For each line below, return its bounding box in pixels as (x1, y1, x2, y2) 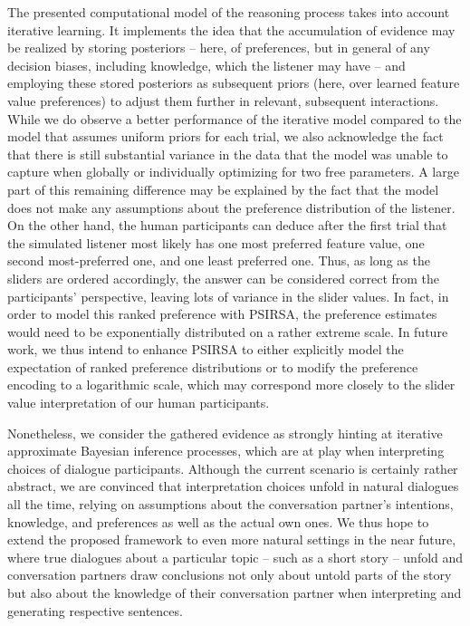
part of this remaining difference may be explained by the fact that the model (7, 179, 439, 198)
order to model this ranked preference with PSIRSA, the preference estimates (7, 304, 437, 323)
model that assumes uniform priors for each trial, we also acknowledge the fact (7, 127, 444, 146)
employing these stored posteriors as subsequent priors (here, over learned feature (7, 73, 460, 92)
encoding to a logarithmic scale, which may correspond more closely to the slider (7, 375, 456, 394)
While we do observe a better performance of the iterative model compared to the (7, 109, 462, 128)
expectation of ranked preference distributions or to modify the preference (7, 357, 418, 376)
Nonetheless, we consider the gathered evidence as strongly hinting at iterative (7, 423, 443, 442)
